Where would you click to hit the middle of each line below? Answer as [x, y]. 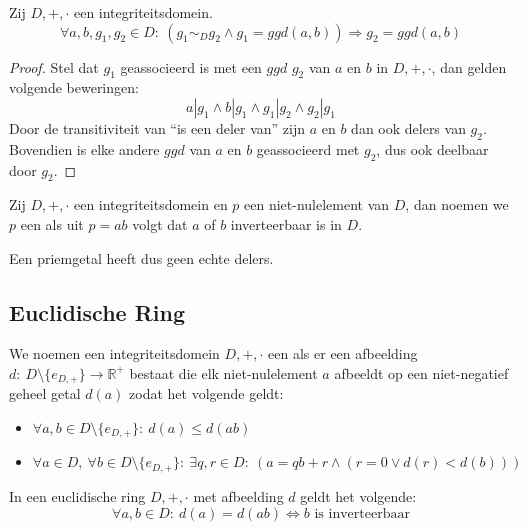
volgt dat [160, 223]
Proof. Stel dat [54, 66]
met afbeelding [238, 495]
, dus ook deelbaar [432, 148]
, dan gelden [469, 66]
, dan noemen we [457, 204]
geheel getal [45, 393]
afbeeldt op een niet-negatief [421, 372]
